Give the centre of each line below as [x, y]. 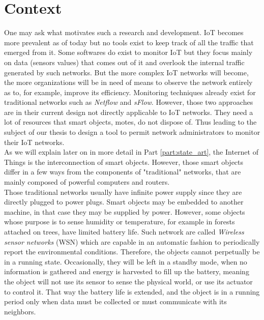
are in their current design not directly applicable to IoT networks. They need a [129, 112]
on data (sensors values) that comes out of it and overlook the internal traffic [124, 62]
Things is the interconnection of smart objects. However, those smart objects [124, 162]
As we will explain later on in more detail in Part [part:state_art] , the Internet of [131, 152]
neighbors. [20, 311]
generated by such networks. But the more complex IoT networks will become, [126, 72]
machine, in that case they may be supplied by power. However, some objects [125, 211]
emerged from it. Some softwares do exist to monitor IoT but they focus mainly [128, 52]
